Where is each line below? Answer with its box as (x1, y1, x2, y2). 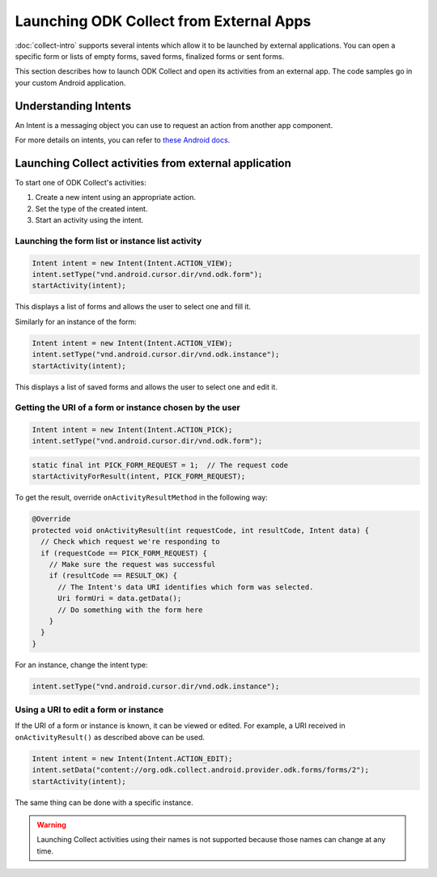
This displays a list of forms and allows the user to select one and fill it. (15, 302, 251, 312)
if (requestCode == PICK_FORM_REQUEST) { (40, 548, 208, 558)
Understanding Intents (15, 99, 132, 113)
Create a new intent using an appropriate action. (35, 193, 197, 202)
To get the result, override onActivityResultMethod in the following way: (15, 492, 269, 502)
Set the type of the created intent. (35, 203, 148, 214)
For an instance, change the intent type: (15, 660, 148, 670)
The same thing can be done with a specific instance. (15, 798, 193, 807)
